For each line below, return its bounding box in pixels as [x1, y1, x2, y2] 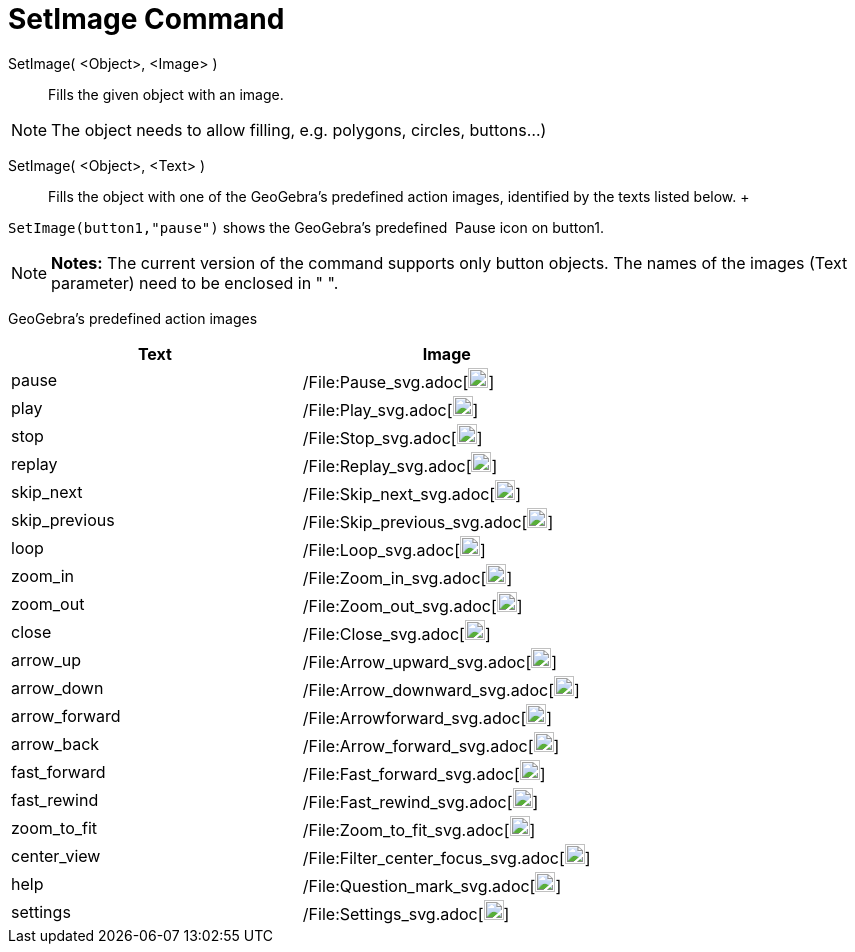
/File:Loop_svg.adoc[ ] [302, 539, 486, 560]
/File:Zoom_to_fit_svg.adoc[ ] [302, 819, 536, 840]
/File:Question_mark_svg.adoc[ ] [302, 875, 562, 896]
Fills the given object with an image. [48, 85, 284, 103]
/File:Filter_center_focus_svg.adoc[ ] [302, 847, 591, 868]
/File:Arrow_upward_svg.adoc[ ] [302, 651, 558, 672]
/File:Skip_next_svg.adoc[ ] [302, 483, 522, 504]
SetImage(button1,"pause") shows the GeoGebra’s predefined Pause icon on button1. [8, 218, 604, 236]
